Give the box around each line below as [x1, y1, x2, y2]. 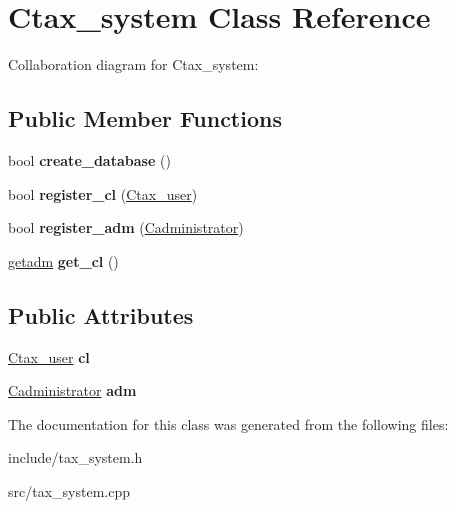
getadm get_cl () [8, 250, 119, 271]
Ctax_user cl [8, 346, 90, 367]
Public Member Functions [8, 103, 282, 134]
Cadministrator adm [8, 380, 137, 401]
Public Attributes [8, 299, 194, 330]
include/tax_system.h [8, 447, 143, 468]
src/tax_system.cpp [8, 480, 130, 501]
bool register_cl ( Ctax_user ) [8, 183, 198, 204]
